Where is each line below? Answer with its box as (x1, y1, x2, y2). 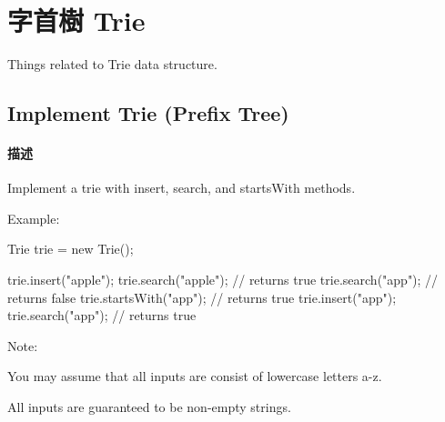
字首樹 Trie (7, 2, 146, 39)
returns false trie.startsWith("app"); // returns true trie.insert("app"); (7, 287, 397, 306)
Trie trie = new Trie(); (7, 239, 134, 258)
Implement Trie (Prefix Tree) (7, 99, 289, 127)
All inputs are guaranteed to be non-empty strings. (7, 397, 291, 417)
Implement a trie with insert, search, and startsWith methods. (7, 178, 356, 197)
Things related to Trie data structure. (7, 55, 217, 74)
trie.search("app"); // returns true (7, 306, 197, 325)
